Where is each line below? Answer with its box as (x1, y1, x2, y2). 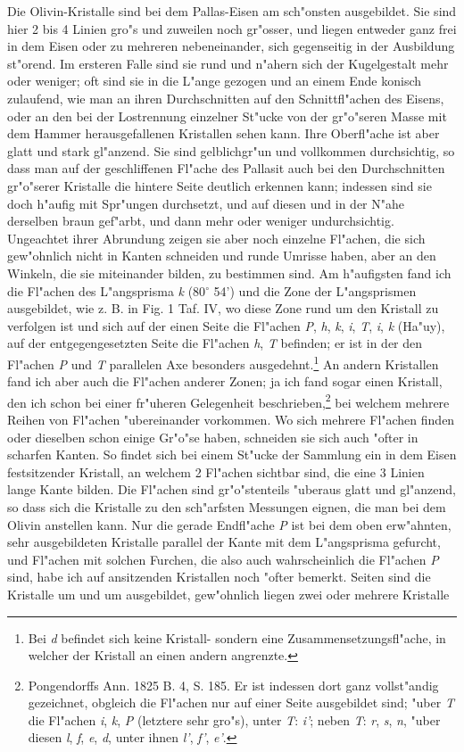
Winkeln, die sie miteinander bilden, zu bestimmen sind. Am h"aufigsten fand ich (7, 263, 452, 282)
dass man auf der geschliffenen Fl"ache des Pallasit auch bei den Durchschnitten (7, 159, 445, 178)
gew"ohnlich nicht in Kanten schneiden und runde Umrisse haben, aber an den (7, 246, 436, 265)
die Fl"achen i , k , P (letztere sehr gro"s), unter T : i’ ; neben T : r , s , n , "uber (28, 710, 441, 729)
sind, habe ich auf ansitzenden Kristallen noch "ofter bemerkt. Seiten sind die (7, 567, 431, 586)
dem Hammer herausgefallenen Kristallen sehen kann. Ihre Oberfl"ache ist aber (7, 124, 440, 143)
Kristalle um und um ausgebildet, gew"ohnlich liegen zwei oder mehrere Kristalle (7, 584, 450, 603)
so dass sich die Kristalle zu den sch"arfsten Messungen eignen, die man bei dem (7, 497, 446, 516)
